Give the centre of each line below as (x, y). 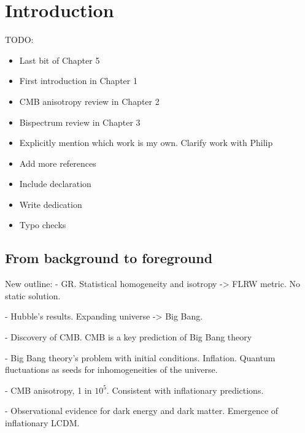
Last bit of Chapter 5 (60, 60)
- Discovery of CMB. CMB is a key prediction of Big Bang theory (129, 337)
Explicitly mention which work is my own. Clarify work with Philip (146, 143)
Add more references (58, 163)
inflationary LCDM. (42, 423)
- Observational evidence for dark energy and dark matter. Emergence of (142, 411)
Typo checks (43, 225)
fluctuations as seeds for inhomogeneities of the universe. (111, 370)
